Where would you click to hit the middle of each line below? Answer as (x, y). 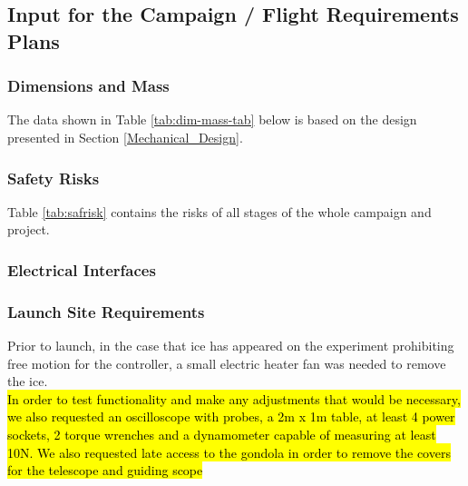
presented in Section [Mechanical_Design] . (125, 137)
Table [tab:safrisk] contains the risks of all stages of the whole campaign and (219, 211)
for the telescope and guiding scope (105, 470)
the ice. (28, 381)
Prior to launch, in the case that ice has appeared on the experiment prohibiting (231, 346)
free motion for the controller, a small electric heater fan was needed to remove (227, 363)
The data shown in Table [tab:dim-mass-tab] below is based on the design (212, 119)
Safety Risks (54, 178)
